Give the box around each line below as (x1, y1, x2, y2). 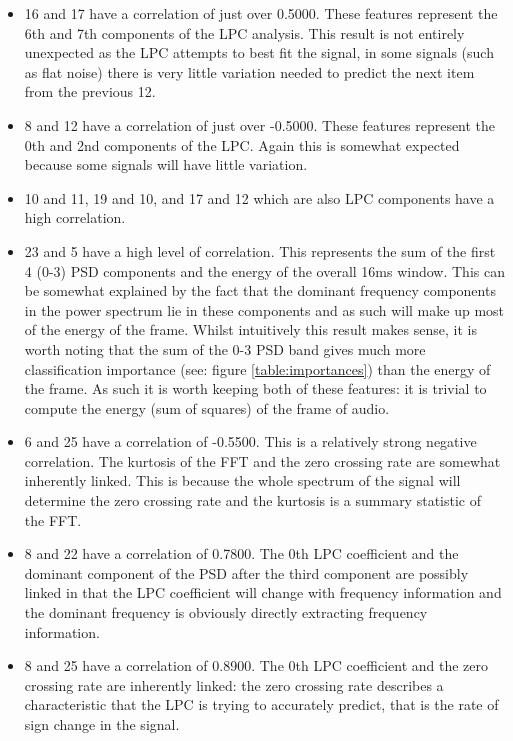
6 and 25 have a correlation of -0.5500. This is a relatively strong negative (24, 431, 477, 452)
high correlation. (24, 207, 126, 228)
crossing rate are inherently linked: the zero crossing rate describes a (24, 674, 444, 695)
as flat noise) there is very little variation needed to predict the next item (24, 61, 475, 82)
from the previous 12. (24, 81, 156, 102)
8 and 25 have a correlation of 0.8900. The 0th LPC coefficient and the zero (24, 655, 489, 676)
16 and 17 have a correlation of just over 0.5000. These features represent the (24, 3, 498, 23)
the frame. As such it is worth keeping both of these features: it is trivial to (24, 378, 487, 399)
